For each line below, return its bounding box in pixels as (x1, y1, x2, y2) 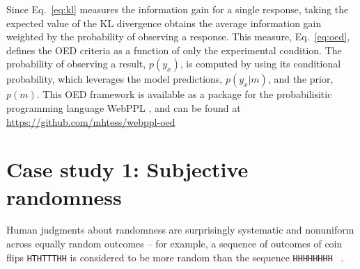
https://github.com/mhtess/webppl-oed (6, 114, 175, 129)
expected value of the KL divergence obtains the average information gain (6, 15, 322, 30)
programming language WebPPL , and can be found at (6, 100, 241, 115)
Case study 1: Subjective (6, 155, 249, 184)
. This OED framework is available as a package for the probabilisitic (36, 87, 332, 101)
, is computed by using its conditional (180, 56, 341, 71)
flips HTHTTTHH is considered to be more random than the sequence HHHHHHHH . (6, 250, 344, 264)
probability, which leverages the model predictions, (6, 72, 223, 86)
